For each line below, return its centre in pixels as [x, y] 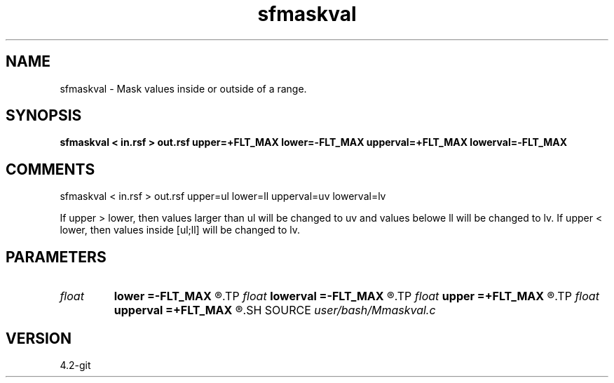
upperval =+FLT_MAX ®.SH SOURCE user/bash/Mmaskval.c [275, 310]
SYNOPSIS [44, 116]
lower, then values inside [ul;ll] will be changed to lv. [180, 230]
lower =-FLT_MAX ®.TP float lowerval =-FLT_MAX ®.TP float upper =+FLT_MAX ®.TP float [356, 296]
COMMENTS [50, 169]
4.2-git [75, 365]
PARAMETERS [56, 257]
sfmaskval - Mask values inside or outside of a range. [183, 88]
